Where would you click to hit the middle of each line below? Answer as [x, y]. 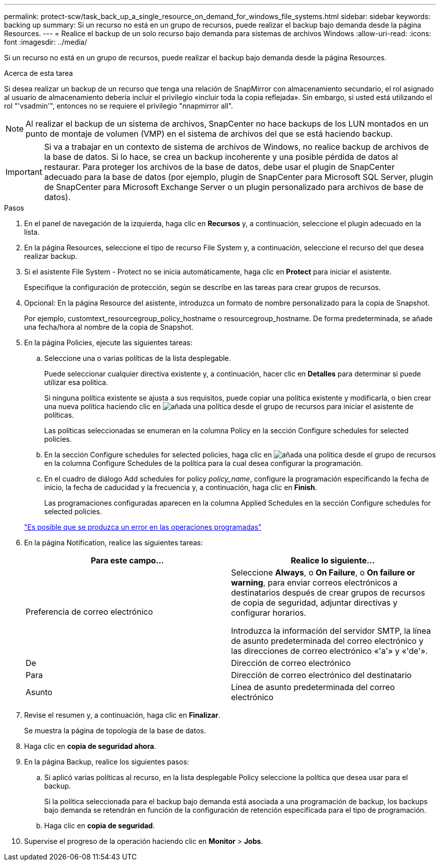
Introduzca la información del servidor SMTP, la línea [331, 631]
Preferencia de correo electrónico [89, 612]
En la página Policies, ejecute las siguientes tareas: [108, 343]
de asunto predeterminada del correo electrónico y [327, 641]
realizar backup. [51, 256]
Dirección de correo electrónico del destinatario [321, 675]
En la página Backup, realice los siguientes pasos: [107, 762]
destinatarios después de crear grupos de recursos [328, 593]
